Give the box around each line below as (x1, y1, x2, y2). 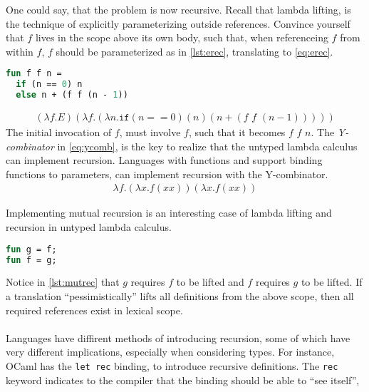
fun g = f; (6, 244, 57, 254)
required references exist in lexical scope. (6, 302, 183, 317)
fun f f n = (6, 68, 62, 79)
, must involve (119, 125, 181, 140)
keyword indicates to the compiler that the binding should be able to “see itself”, (6, 372, 360, 387)
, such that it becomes (188, 125, 286, 140)
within (6, 43, 33, 58)
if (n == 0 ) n (16, 79, 83, 90)
